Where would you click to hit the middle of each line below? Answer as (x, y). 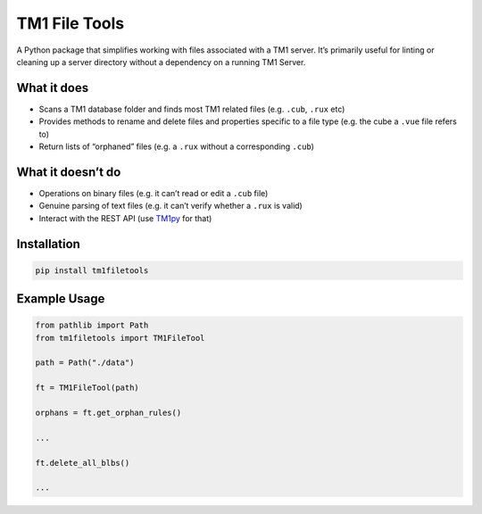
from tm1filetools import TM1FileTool (120, 338)
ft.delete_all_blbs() (83, 463)
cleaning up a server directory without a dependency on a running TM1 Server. (161, 62)
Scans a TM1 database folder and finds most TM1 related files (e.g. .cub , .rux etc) (192, 109)
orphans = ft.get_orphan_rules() (108, 413)
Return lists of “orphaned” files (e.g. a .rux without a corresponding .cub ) (176, 146)
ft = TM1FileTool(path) (87, 388)
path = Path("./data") (85, 363)
